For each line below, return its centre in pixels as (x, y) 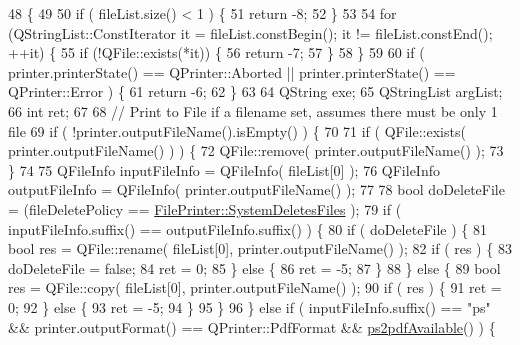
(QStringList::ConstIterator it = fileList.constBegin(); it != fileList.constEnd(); (250, 32)
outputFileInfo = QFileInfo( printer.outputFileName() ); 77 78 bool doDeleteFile (256, 189)
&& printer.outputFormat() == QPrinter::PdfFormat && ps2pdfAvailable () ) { (252, 326)
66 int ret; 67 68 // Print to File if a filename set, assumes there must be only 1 (253, 110)
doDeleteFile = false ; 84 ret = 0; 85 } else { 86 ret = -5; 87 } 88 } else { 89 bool (254, 267)
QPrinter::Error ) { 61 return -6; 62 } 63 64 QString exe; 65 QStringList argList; (255, 91)
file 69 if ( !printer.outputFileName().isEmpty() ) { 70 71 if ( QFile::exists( (237, 130)
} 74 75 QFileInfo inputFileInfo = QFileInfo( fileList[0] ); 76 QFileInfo (224, 169)
